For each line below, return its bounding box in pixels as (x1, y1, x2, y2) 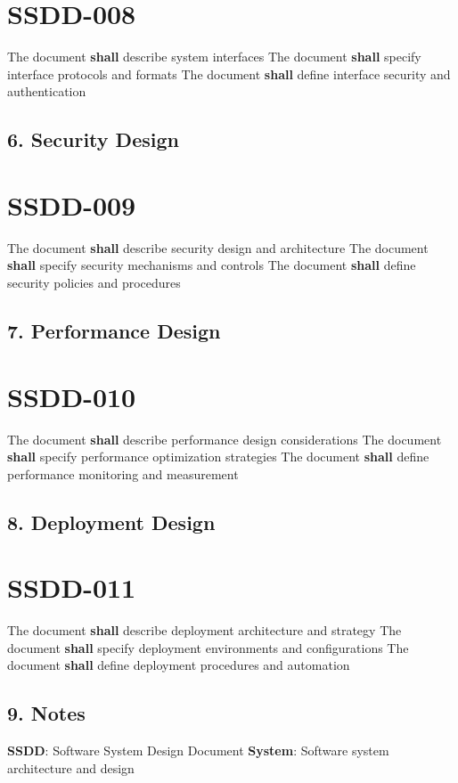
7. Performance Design (7, 316, 221, 344)
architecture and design (7, 758, 135, 777)
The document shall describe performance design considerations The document (7, 429, 442, 448)
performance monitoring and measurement (7, 464, 239, 483)
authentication (7, 82, 86, 101)
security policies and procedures (7, 273, 181, 291)
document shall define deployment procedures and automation (7, 656, 350, 674)
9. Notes (7, 699, 86, 727)
